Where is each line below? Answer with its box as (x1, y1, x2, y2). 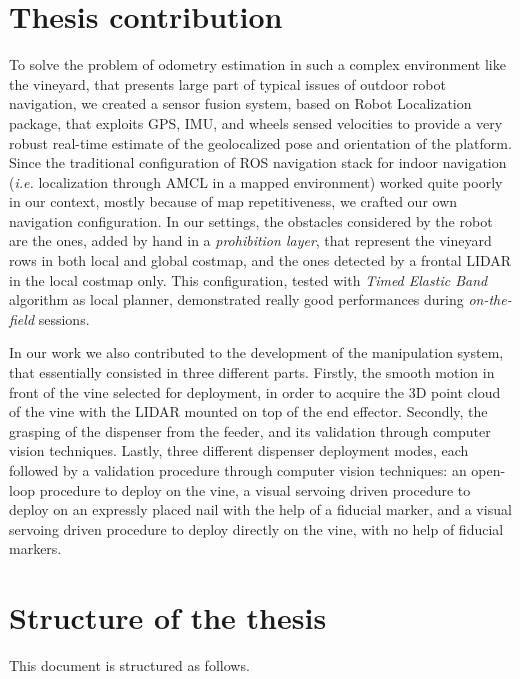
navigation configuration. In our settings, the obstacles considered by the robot (9, 210, 493, 231)
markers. (9, 538, 62, 559)
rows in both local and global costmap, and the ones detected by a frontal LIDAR (9, 250, 512, 271)
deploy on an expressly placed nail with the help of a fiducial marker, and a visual (9, 499, 512, 520)
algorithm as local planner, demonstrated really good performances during (9, 289, 464, 310)
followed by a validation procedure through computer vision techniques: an (9, 460, 467, 480)
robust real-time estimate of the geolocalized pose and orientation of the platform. (9, 132, 512, 153)
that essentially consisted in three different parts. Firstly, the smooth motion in (9, 362, 495, 383)
